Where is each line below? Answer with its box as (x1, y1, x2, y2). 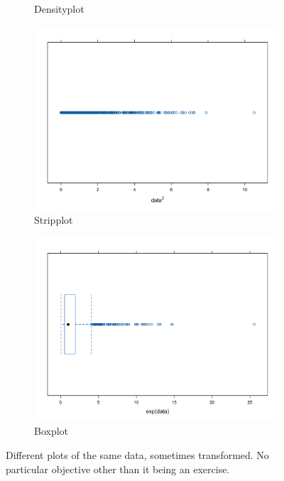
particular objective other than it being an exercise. (6, 461, 230, 476)
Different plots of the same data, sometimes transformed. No (6, 447, 269, 462)
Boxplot (34, 423, 69, 438)
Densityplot (34, 1, 84, 16)
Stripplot (34, 212, 73, 227)
